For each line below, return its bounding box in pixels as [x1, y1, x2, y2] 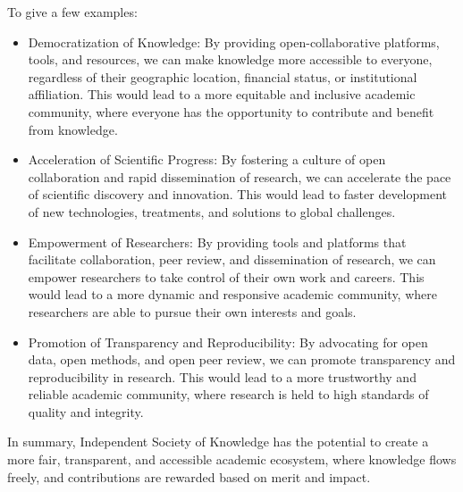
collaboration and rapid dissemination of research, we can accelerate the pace [28, 167, 451, 186]
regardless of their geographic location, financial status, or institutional [28, 67, 417, 86]
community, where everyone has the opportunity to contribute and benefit [28, 102, 434, 121]
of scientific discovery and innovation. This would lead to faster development [28, 185, 448, 204]
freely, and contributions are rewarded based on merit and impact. [7, 467, 371, 486]
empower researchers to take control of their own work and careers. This [28, 267, 425, 286]
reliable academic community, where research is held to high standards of [28, 385, 429, 404]
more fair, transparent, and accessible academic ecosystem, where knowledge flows [7, 450, 457, 469]
